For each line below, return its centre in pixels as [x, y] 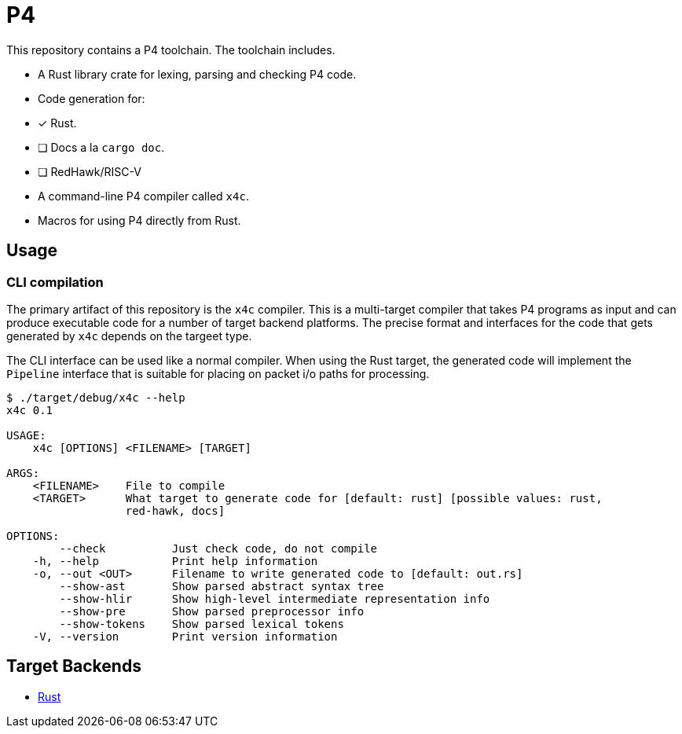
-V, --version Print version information [185, 636]
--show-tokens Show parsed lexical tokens [202, 624]
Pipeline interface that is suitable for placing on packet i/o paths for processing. [218, 373]
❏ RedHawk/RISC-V [90, 171]
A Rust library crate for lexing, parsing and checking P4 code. [197, 74]
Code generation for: [92, 98]
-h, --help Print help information [175, 561]
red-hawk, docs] [175, 510]
